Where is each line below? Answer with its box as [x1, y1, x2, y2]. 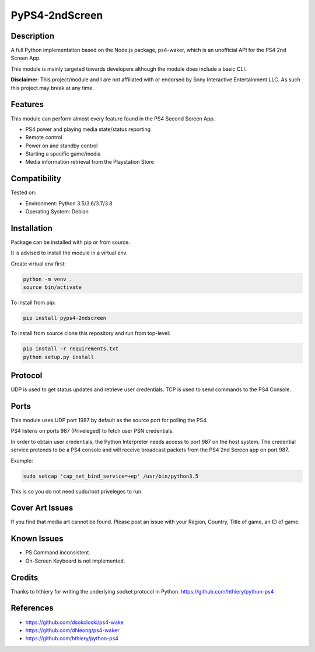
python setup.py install [23, 354, 94, 360]
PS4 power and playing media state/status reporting [25, 126, 151, 133]
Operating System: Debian [25, 208, 89, 215]
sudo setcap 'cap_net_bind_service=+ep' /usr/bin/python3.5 [23, 472, 199, 479]
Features [10, 99, 44, 109]
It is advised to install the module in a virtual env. [10, 249, 128, 257]
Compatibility [10, 174, 61, 184]
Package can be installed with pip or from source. [10, 239, 131, 246]
